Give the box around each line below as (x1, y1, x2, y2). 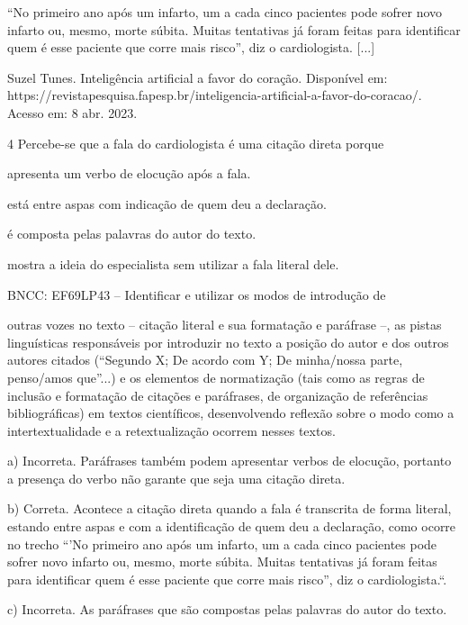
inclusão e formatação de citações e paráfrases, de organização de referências (7, 385, 428, 404)
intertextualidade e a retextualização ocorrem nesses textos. (7, 421, 336, 439)
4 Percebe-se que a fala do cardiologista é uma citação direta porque (7, 133, 384, 152)
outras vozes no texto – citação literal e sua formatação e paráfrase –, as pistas (7, 315, 442, 334)
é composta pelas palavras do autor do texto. (7, 224, 256, 243)
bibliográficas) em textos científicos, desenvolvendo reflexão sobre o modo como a (7, 403, 454, 422)
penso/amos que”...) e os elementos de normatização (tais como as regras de (7, 367, 425, 386)
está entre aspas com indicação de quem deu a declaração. (7, 194, 327, 213)
